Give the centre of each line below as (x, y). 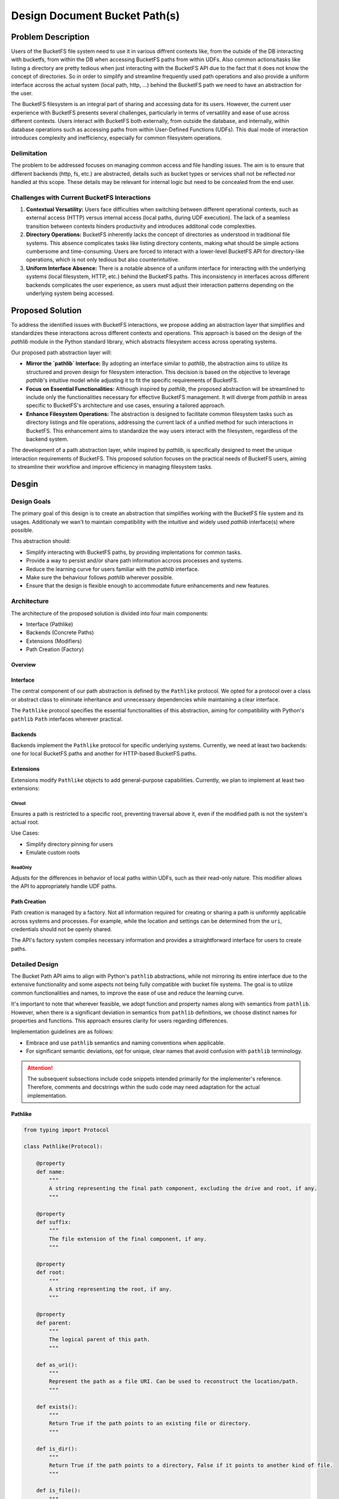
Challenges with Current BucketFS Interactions (81, 197)
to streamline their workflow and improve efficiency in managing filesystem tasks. (112, 467)
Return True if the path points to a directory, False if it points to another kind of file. (191, 1465)
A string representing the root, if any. (111, 1289)
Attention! (40, 1068)
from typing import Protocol (66, 1130)
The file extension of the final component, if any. (128, 1239)
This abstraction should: (41, 541)
